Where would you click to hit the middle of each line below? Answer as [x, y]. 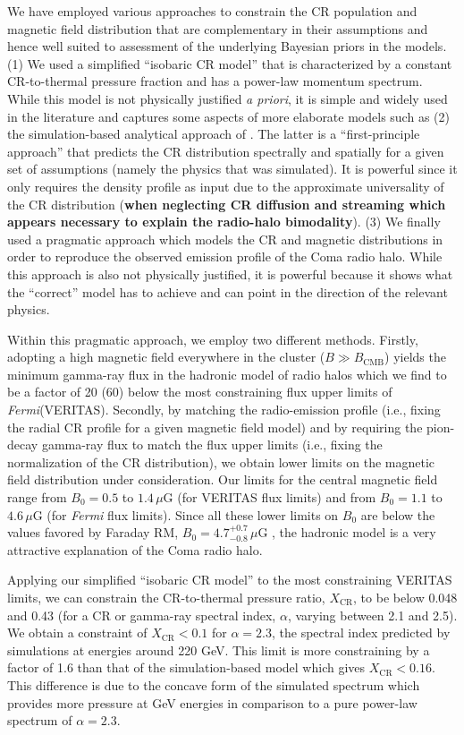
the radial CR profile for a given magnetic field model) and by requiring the [215, 427]
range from [37, 497]
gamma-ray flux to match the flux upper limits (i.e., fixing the [212, 444]
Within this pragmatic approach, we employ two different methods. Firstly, [213, 339]
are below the [398, 514]
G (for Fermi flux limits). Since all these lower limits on [186, 514]
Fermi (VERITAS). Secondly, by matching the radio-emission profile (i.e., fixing [224, 410]
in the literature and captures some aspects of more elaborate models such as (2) [228, 116]
